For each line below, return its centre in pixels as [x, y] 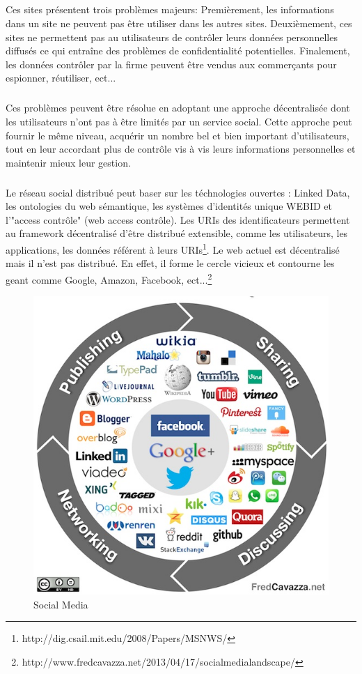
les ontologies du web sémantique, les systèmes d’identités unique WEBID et [169, 206]
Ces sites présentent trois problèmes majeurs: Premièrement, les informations [170, 9]
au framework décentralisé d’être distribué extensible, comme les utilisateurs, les [177, 233]
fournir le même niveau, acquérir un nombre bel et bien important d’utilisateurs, [178, 135]
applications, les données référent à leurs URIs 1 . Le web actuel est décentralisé [173, 248]
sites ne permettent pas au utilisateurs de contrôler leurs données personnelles [172, 37]
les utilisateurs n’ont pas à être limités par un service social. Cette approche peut [179, 121]
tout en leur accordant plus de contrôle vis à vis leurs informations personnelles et [181, 149]
